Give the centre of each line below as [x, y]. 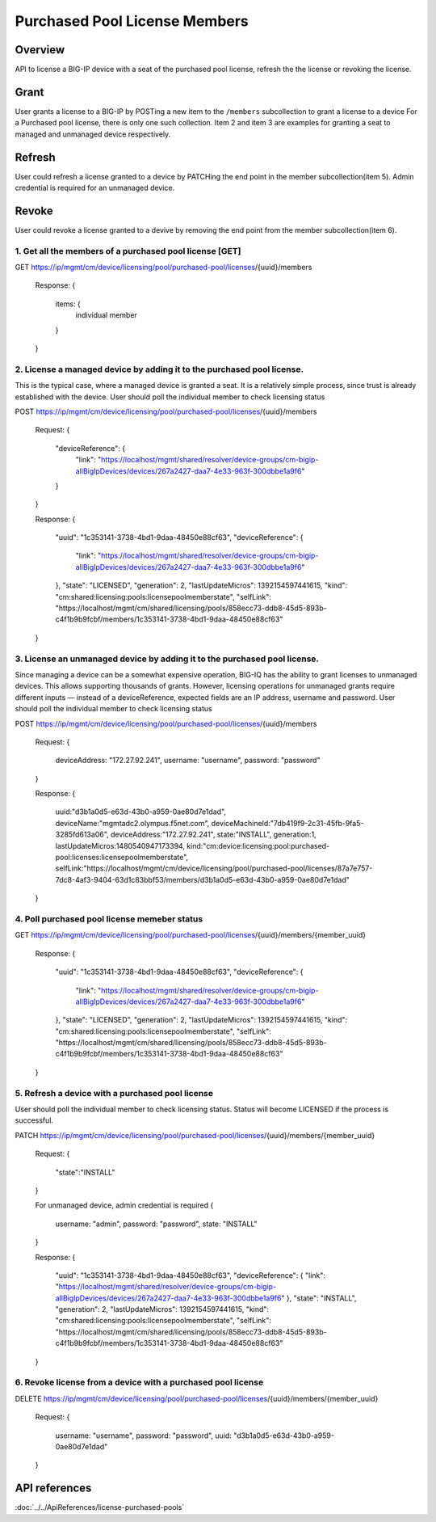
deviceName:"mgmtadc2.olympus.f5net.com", [132, 823]
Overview [40, 50]
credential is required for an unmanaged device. [95, 188]
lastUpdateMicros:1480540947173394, [120, 845]
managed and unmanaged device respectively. [93, 134]
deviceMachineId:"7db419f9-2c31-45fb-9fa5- [287, 823]
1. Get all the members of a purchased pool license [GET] [128, 251]
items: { [68, 304]
